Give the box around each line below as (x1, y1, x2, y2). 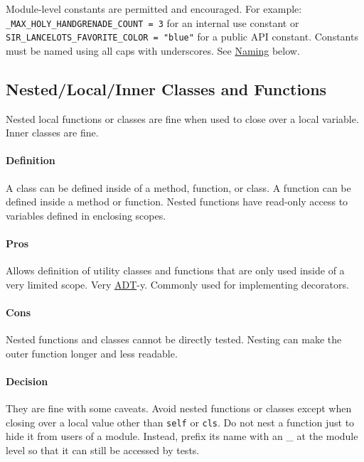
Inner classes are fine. (6, 125, 99, 140)
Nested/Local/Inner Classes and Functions (6, 77, 327, 100)
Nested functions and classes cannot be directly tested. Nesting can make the (6, 332, 342, 347)
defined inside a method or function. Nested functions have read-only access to (6, 194, 348, 209)
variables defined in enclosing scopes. (6, 208, 166, 222)
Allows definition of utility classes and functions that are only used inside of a (6, 263, 345, 278)
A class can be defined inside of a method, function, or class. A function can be (6, 180, 351, 195)
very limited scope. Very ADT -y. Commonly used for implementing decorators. (6, 276, 349, 291)
